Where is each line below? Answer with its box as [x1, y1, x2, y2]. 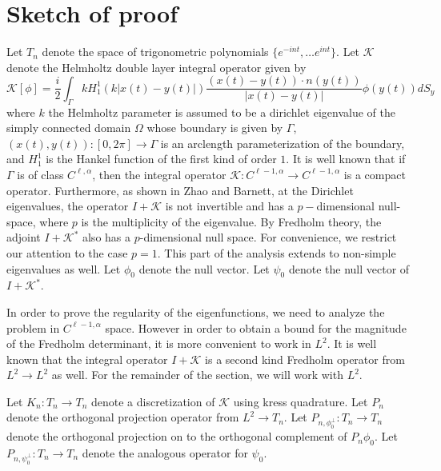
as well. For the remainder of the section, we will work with [51, 366, 343, 383]
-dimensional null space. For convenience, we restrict [139, 229, 397, 245]
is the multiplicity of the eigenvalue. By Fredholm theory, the [81, 213, 382, 230]
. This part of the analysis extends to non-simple [157, 244, 396, 261]
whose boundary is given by [146, 119, 283, 136]
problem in [6, 319, 60, 336]
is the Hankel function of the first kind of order [46, 150, 277, 167]
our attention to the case [6, 244, 128, 261]
